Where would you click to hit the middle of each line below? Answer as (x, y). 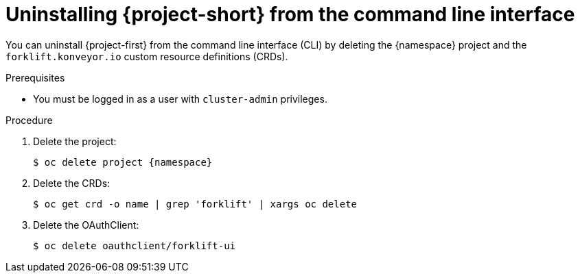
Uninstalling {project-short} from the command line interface (290, 14)
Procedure (29, 120)
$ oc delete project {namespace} (123, 162)
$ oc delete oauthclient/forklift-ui (135, 245)
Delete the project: (75, 141)
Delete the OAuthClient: (86, 225)
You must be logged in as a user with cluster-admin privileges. (180, 99)
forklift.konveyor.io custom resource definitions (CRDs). (147, 56)
